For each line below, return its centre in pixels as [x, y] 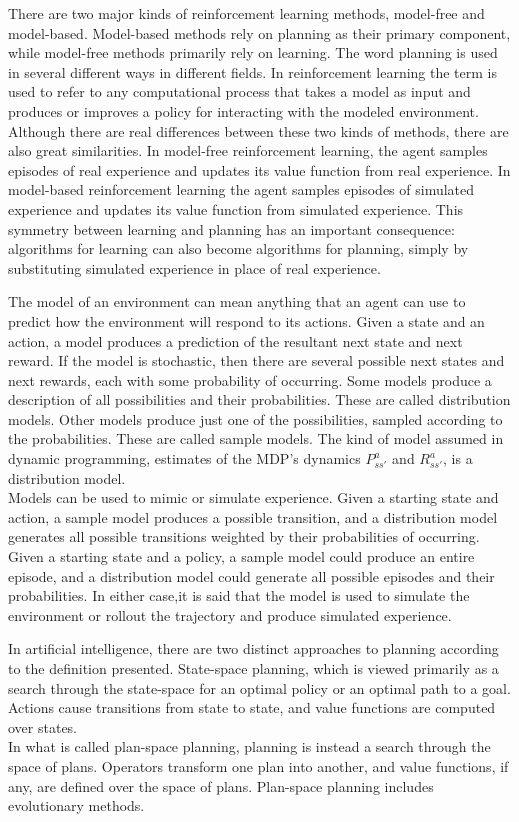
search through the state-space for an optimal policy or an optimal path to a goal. [259, 687]
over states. [43, 726]
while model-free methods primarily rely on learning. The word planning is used [253, 52]
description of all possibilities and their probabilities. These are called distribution [259, 399]
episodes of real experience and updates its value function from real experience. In [259, 169]
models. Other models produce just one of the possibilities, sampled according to [255, 418]
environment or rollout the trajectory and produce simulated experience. [230, 614]
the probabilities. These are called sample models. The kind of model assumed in [256, 438]
